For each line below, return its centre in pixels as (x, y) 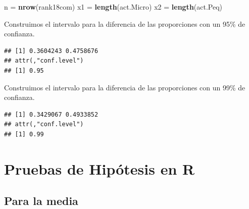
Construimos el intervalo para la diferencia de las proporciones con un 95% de (125, 23)
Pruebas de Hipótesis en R (99, 168)
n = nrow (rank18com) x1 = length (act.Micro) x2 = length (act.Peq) (113, 7)
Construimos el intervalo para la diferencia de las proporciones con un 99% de (125, 87)
